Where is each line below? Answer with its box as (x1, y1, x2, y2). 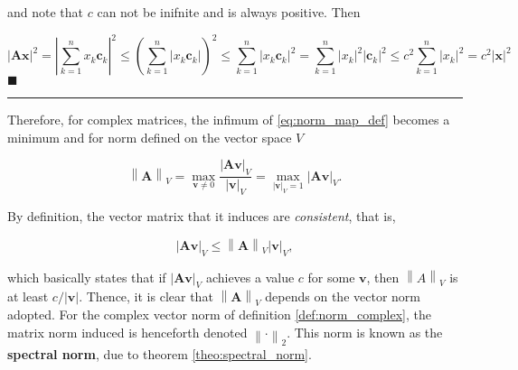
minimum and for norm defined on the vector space (7, 127, 292, 146)
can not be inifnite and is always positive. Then (97, 3, 361, 21)
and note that (7, 3, 84, 21)
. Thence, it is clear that (79, 287, 213, 306)
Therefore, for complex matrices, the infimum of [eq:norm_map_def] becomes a (7, 110, 450, 129)
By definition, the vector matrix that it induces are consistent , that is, (7, 206, 396, 225)
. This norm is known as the (287, 322, 443, 341)
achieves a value (205, 267, 295, 286)
